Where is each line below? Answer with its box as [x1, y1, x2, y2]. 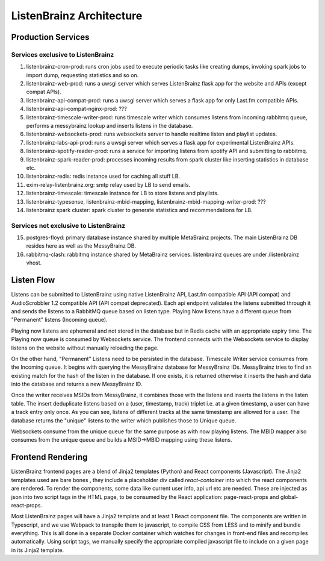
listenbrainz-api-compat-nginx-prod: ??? [26, 105, 128, 113]
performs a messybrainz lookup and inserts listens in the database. [26, 122, 193, 130]
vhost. [26, 259, 42, 266]
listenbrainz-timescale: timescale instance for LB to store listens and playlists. [26, 190, 219, 197]
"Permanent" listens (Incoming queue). [11, 316, 108, 324]
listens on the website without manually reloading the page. [11, 344, 159, 351]
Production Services [11, 32, 90, 42]
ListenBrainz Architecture [11, 9, 143, 22]
